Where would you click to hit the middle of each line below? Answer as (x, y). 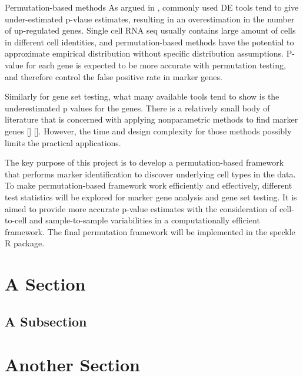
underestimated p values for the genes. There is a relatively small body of (137, 108)
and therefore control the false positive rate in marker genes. (114, 76)
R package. (25, 243)
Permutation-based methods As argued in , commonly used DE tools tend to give (152, 7)
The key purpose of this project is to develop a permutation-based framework (144, 162)
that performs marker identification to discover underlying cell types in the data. (150, 174)
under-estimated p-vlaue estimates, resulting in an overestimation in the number (150, 19)
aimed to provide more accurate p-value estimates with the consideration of (141, 208)
